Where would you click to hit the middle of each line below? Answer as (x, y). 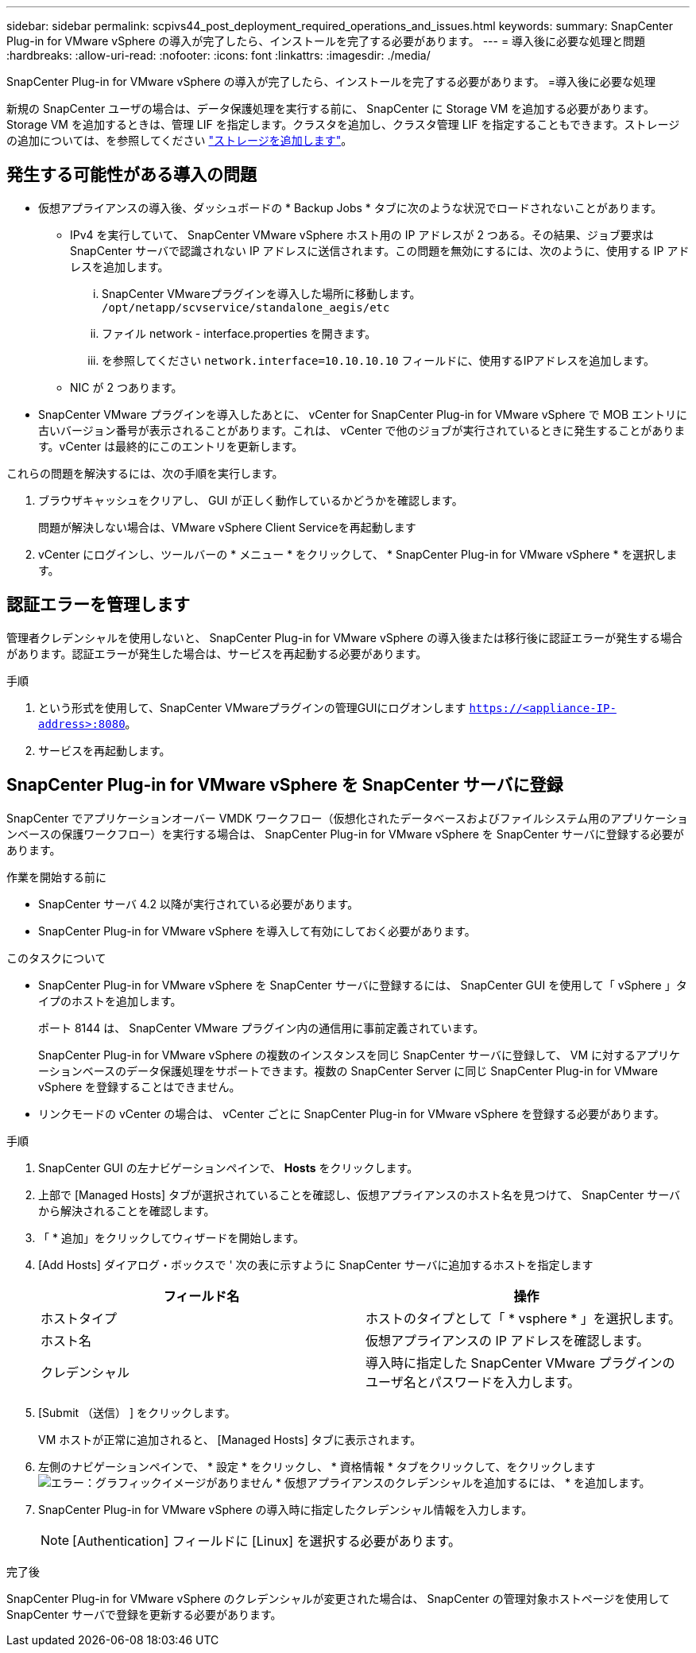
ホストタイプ (79, 1318)
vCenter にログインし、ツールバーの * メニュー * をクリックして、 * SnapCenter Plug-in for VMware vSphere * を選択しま (358, 554)
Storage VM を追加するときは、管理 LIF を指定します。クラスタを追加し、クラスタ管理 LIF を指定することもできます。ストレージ (343, 124)
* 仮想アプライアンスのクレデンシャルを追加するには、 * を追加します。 (463, 1482)
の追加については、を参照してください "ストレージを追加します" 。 (180, 140)
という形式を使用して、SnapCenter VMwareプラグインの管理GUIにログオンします (252, 707)
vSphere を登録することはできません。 (139, 1086)
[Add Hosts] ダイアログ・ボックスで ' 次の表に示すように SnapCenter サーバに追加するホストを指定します (316, 1264)
